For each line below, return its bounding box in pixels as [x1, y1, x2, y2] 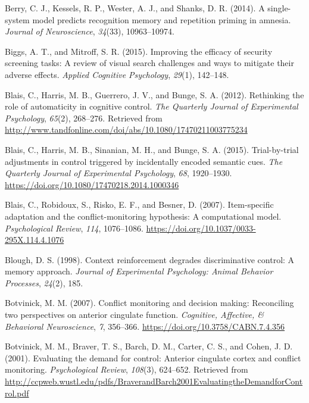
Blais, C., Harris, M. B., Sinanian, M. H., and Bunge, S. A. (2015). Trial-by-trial [5, 143, 299, 155]
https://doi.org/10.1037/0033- [146, 221, 256, 234]
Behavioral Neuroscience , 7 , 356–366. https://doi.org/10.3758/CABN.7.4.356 [5, 320, 285, 332]
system [5, 13, 30, 26]
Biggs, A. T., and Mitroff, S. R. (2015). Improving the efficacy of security [5, 45, 273, 57]
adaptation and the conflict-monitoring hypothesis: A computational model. [5, 210, 282, 222]
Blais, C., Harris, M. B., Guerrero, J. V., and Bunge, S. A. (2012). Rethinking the [5, 88, 304, 101]
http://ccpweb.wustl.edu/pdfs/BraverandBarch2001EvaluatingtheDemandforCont [5, 375, 303, 388]
